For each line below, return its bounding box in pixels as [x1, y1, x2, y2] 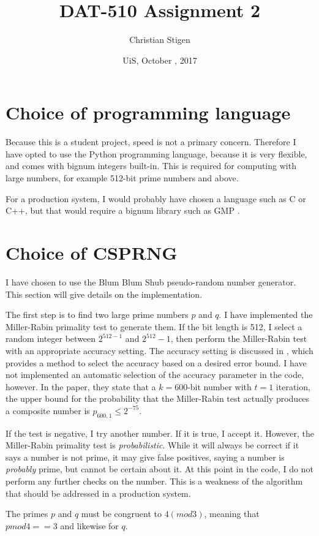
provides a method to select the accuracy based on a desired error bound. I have [6, 356, 307, 369]
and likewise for [60, 519, 119, 532]
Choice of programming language [6, 100, 291, 125]
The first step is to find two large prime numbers [6, 308, 189, 321]
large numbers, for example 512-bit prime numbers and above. [6, 172, 239, 184]
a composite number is [6, 404, 90, 417]
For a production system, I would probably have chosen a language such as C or [6, 192, 306, 205]
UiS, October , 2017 [122, 53, 197, 66]
